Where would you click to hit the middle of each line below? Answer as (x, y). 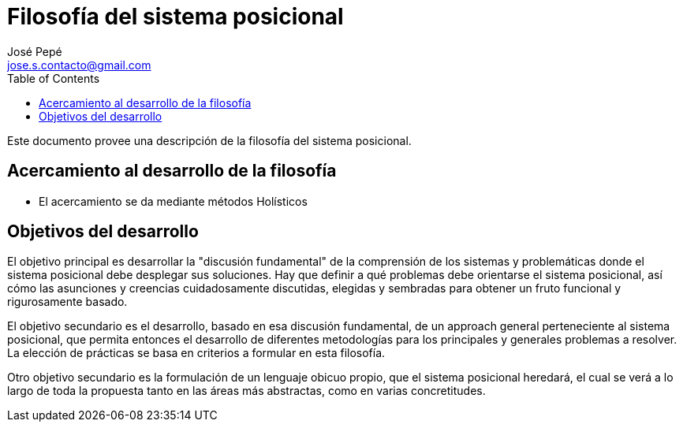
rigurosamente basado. (67, 302)
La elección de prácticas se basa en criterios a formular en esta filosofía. (196, 353)
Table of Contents (54, 78)
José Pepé (35, 51)
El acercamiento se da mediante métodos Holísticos (173, 201)
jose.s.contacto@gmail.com (79, 65)
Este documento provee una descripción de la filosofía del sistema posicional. (209, 140)
